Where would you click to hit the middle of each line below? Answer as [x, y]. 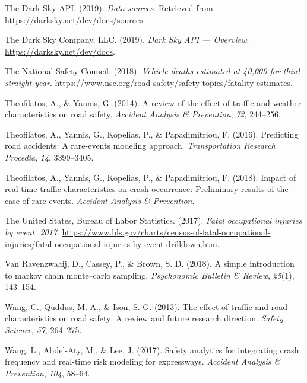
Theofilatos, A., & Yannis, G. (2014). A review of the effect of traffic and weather [153, 102]
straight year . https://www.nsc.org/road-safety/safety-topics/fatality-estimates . [149, 82]
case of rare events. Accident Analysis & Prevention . [100, 200]
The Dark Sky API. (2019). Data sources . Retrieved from [109, 8]
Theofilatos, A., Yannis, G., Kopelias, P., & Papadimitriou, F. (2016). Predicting [152, 134]
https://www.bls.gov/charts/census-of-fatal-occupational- [166, 232]
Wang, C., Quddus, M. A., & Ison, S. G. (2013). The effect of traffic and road [146, 306]
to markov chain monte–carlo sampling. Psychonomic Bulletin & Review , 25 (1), [150, 275]
